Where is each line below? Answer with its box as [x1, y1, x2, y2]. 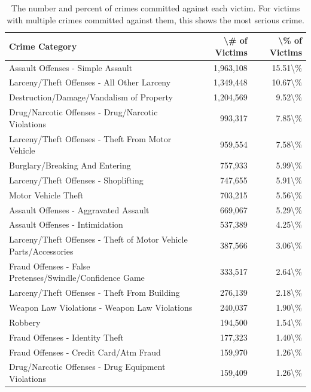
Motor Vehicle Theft [9, 188, 84, 201]
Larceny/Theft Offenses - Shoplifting [9, 173, 144, 186]
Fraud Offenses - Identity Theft [9, 330, 124, 343]
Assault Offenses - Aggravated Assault [9, 203, 150, 216]
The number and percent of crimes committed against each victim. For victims [11, 2, 300, 14]
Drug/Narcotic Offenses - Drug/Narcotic [9, 106, 158, 118]
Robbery [9, 316, 41, 328]
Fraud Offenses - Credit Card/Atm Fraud [9, 345, 161, 358]
